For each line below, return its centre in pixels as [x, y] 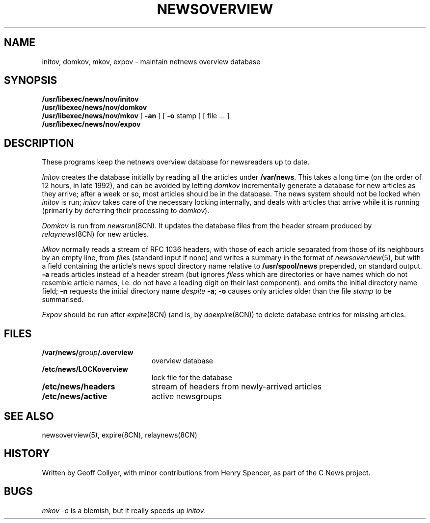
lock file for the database [192, 378]
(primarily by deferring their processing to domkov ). [126, 211]
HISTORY [27, 454]
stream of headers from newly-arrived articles [237, 387]
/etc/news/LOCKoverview [85, 369]
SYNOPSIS [31, 81]
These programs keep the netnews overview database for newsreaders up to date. [176, 162]
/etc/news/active [75, 397]
